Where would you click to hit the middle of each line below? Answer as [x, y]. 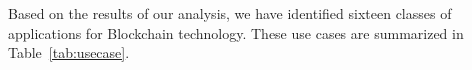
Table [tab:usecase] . [69, 52]
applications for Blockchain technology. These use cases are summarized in [236, 32]
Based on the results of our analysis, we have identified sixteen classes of [230, 13]
